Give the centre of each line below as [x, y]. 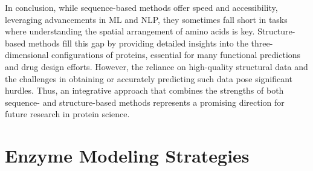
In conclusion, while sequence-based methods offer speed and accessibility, [141, 7]
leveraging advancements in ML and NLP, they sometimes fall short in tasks [146, 19]
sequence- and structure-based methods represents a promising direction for [145, 102]
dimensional [27, 55]
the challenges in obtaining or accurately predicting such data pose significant [149, 78]
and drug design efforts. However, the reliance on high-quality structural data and [156, 66]
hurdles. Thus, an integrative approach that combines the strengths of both [144, 90]
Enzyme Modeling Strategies [127, 156]
